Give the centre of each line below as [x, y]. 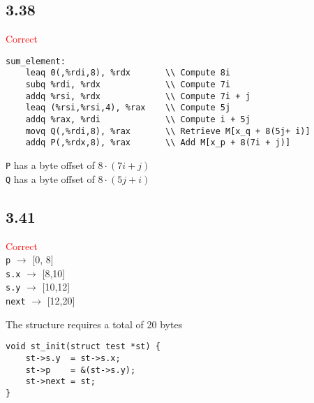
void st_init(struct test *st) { [83, 347]
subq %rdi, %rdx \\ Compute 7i [128, 85]
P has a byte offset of [50, 165]
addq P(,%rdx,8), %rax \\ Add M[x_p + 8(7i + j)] [158, 143]
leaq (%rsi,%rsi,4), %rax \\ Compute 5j [128, 108]
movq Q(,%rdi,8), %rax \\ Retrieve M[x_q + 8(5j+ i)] [168, 131]
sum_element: [36, 61]
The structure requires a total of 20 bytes [94, 324]
